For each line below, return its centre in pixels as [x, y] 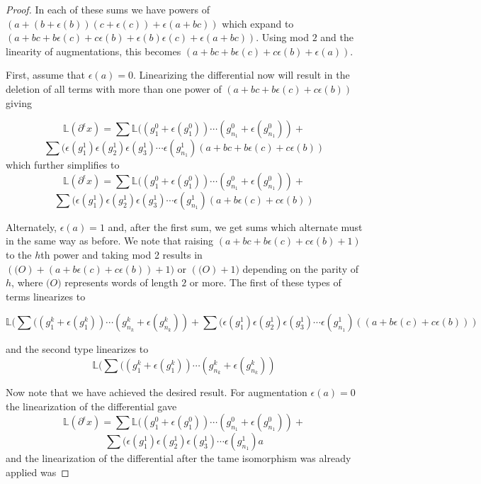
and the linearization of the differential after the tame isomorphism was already [179, 458]
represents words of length [121, 282]
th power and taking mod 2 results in [121, 254]
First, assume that [46, 75]
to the [19, 254]
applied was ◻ [38, 472]
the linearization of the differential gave [91, 406]
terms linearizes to [46, 296]
